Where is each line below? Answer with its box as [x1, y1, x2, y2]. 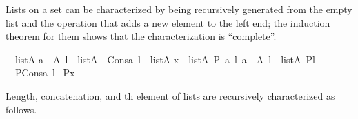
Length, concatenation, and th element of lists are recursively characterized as [6, 88, 335, 102]
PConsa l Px [14, 65, 75, 80]
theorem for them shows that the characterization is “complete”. [6, 29, 277, 43]
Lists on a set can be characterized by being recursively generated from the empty [6, 2, 352, 16]
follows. [6, 102, 37, 116]
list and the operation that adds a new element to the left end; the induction [6, 15, 330, 30]
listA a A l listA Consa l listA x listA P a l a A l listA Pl [14, 52, 315, 66]
